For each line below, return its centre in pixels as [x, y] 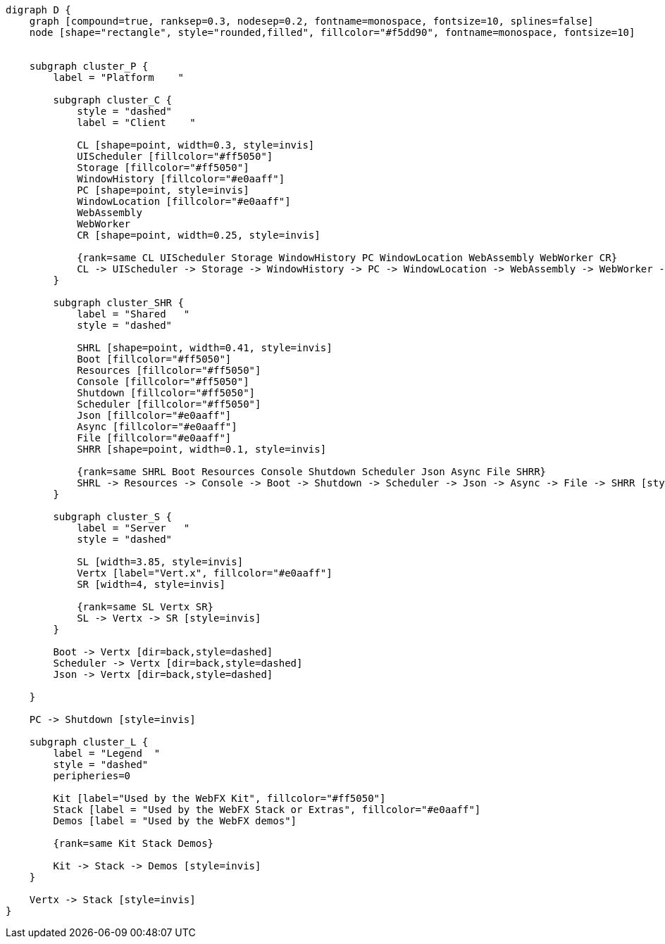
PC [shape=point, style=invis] [163, 190]
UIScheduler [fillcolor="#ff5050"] [175, 156]
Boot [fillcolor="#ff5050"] [154, 359]
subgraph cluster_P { [89, 66]
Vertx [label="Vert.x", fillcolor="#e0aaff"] [205, 573]
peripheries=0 [92, 776]
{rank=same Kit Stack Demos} [133, 843]
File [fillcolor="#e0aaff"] [154, 438]
